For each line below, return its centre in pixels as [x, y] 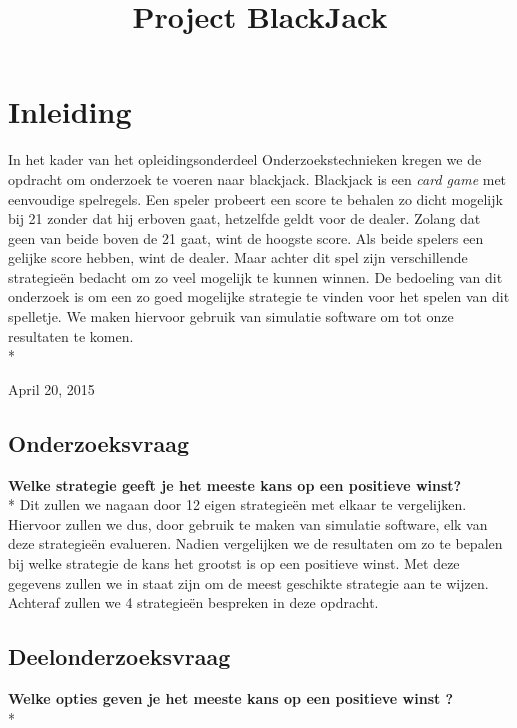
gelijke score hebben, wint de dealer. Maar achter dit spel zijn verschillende [238, 257]
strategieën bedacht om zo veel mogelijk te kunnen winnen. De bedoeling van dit [255, 276]
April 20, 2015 [51, 388]
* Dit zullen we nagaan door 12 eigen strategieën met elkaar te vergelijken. [237, 504]
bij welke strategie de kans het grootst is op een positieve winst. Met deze [234, 563]
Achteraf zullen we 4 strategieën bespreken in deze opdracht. [193, 602]
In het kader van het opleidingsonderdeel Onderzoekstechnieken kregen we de [245, 159]
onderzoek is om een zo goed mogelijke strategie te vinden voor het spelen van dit [259, 296]
